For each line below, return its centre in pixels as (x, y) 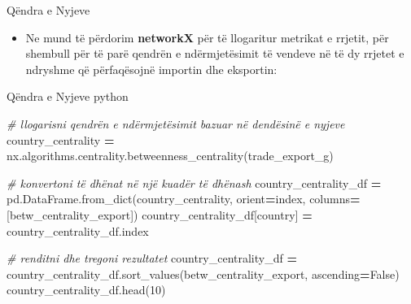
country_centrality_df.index (78, 230)
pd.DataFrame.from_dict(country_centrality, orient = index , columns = (184, 199)
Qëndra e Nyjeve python (68, 96)
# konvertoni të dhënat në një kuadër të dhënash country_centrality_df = (194, 182)
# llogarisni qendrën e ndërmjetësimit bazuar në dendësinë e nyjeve (176, 123)
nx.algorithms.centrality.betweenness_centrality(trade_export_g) (170, 156)
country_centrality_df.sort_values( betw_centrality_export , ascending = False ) (203, 274)
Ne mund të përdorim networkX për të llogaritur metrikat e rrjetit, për (207, 37)
